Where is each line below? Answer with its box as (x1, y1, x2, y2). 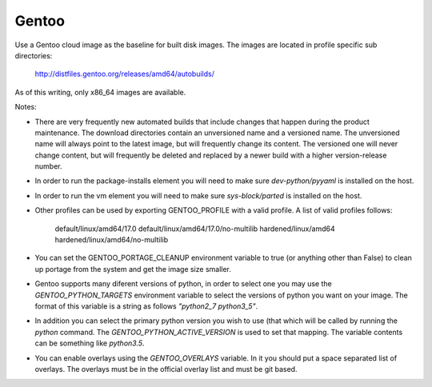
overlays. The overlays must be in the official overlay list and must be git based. (34, 364, 298, 373)
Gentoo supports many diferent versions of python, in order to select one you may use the (34, 279, 332, 289)
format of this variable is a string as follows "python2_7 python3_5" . (34, 301, 258, 311)
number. (34, 162, 62, 171)
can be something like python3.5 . (34, 338, 145, 348)
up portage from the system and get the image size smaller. (34, 264, 232, 273)
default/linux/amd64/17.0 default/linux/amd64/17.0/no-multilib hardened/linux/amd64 (54, 224, 335, 233)
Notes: (14, 102, 37, 112)
